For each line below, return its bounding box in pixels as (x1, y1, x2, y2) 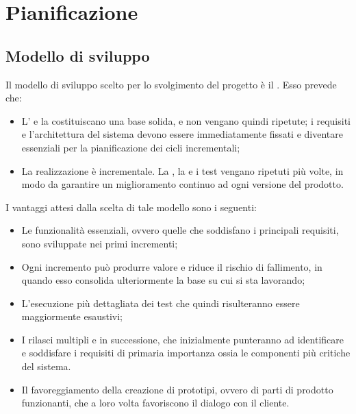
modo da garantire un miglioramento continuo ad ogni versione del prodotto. (21, 177, 344, 191)
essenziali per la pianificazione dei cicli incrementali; (21, 140, 240, 154)
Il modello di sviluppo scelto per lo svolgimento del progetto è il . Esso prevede (5, 77, 337, 91)
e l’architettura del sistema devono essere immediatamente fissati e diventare (21, 127, 343, 141)
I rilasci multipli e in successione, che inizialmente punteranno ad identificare (21, 332, 344, 346)
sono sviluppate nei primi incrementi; (21, 236, 178, 250)
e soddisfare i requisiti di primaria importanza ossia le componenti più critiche (21, 345, 351, 360)
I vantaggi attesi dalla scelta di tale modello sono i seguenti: (5, 199, 257, 214)
